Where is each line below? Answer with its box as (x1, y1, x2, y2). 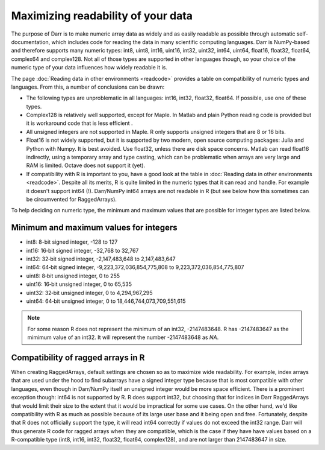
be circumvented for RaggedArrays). (26, 195, 117, 203)
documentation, (11, 38, 51, 45)
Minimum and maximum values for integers (11, 223, 178, 233)
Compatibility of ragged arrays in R (11, 352, 145, 363)
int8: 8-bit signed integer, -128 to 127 (26, 238, 118, 246)
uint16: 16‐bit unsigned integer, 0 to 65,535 (26, 280, 132, 288)
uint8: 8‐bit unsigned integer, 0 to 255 (26, 272, 120, 279)
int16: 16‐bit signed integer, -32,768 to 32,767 (26, 247, 139, 254)
